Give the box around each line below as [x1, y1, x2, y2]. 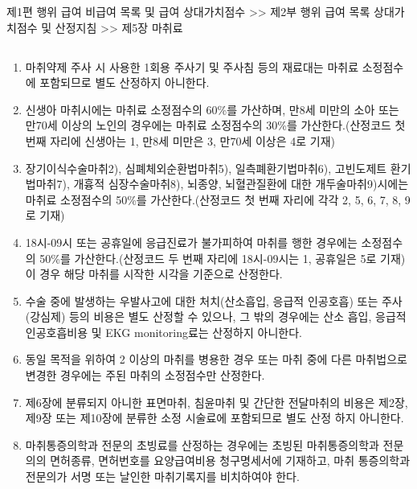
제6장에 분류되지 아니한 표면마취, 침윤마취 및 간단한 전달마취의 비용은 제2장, [25, 393, 408, 410]
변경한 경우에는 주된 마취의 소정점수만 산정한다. [25, 367, 265, 384]
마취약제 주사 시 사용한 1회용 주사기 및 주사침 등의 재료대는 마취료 [25, 58, 359, 75]
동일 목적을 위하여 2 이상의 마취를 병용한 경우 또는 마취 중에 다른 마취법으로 [25, 351, 407, 368]
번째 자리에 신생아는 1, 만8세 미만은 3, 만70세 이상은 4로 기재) [25, 132, 336, 149]
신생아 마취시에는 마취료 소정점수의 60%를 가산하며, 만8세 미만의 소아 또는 [25, 101, 399, 117]
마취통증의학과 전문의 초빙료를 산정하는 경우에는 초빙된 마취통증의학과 [25, 436, 379, 453]
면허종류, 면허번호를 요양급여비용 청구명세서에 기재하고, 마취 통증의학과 [50, 452, 411, 469]
